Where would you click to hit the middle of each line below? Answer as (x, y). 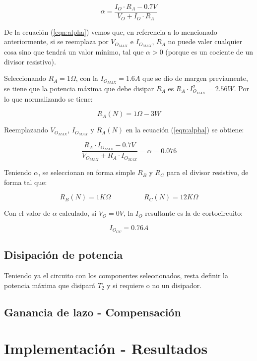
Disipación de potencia (64, 255)
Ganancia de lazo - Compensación (93, 312)
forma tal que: (26, 182)
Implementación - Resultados (106, 348)
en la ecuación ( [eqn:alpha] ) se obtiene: (185, 130)
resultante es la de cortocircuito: (194, 213)
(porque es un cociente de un (209, 51)
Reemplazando (26, 130)
